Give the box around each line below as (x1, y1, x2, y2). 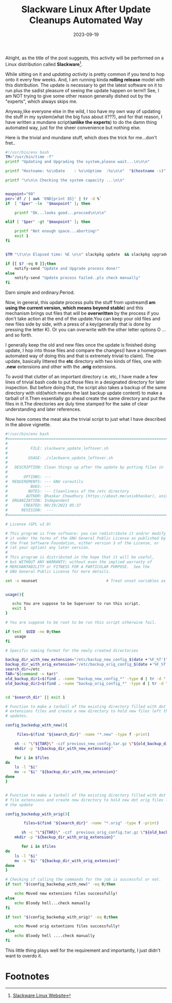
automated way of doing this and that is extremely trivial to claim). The (5, 353, 154, 359)
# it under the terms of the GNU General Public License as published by (5, 536, 166, 541)
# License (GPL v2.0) (5, 521, 52, 527)
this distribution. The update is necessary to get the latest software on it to (5, 82, 163, 88)
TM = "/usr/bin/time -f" (5, 155, 54, 160)
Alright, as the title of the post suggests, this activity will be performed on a (5, 55, 164, 61)
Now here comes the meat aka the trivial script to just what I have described (5, 416, 166, 422)
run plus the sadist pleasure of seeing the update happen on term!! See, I (5, 87, 160, 93)
